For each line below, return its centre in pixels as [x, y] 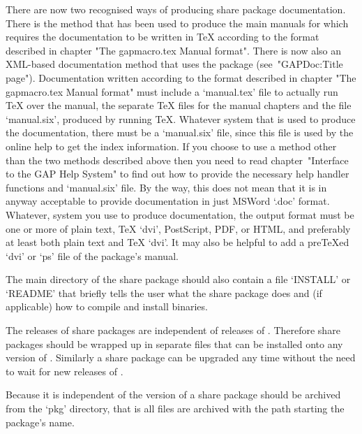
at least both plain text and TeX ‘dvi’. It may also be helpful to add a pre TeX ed [178, 242]
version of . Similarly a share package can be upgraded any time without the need [181, 357]
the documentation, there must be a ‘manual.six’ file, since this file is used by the [180, 132]
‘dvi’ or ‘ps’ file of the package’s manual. [92, 255]
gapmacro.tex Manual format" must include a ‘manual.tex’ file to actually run [172, 91]
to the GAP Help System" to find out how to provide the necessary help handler [178, 174]
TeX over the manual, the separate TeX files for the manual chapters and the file [179, 105]
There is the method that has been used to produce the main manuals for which [177, 23]
